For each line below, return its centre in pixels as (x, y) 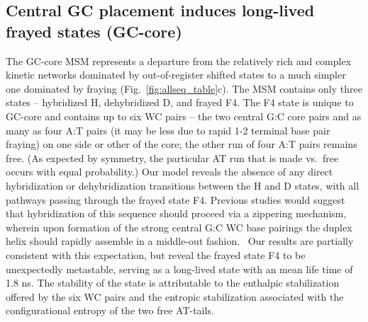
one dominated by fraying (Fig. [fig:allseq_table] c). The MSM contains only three (184, 88)
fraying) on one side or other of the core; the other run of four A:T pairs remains (182, 144)
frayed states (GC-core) (94, 31)
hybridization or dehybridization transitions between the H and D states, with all (183, 185)
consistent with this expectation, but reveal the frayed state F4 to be (156, 254)
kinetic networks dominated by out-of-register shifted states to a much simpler (176, 75)
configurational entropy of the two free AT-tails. (110, 310)
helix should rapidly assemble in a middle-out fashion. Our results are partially (180, 241)
